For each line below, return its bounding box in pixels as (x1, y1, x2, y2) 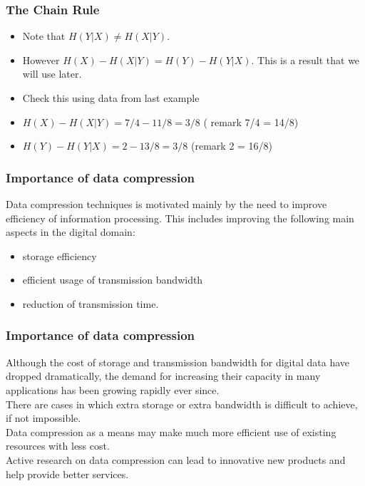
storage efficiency (22, 248, 97, 263)
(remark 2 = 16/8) (191, 138, 273, 153)
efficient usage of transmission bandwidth (22, 272, 203, 287)
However (22, 52, 60, 67)
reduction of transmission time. (22, 296, 159, 311)
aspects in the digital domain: (6, 224, 135, 239)
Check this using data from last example (22, 91, 200, 105)
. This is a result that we (251, 52, 360, 67)
